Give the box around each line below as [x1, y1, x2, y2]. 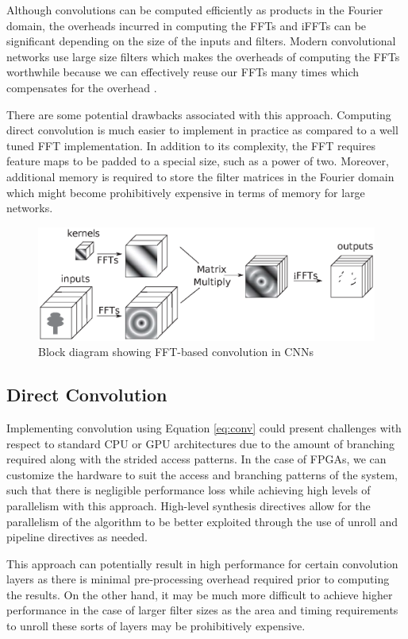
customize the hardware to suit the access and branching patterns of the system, [6, 466, 398, 482]
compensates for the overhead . [6, 79, 157, 95]
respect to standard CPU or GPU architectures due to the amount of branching [6, 435, 395, 451]
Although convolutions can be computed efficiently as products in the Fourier [6, 2, 383, 17]
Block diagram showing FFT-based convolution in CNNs [38, 343, 314, 360]
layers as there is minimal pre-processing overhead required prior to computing [6, 571, 390, 587]
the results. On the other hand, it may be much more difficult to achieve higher [6, 586, 393, 602]
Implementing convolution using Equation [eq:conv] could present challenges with [6, 419, 402, 436]
